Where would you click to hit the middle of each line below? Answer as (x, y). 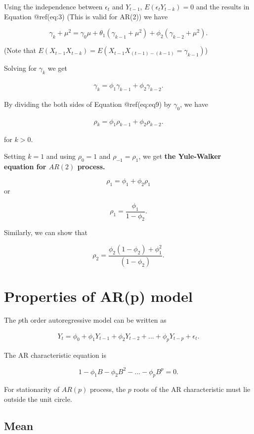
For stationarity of (32, 389)
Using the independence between (53, 6)
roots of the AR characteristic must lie (192, 389)
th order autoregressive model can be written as (94, 320)
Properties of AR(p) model (99, 296)
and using (61, 156)
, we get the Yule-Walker (180, 156)
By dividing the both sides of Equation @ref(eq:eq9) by (88, 104)
